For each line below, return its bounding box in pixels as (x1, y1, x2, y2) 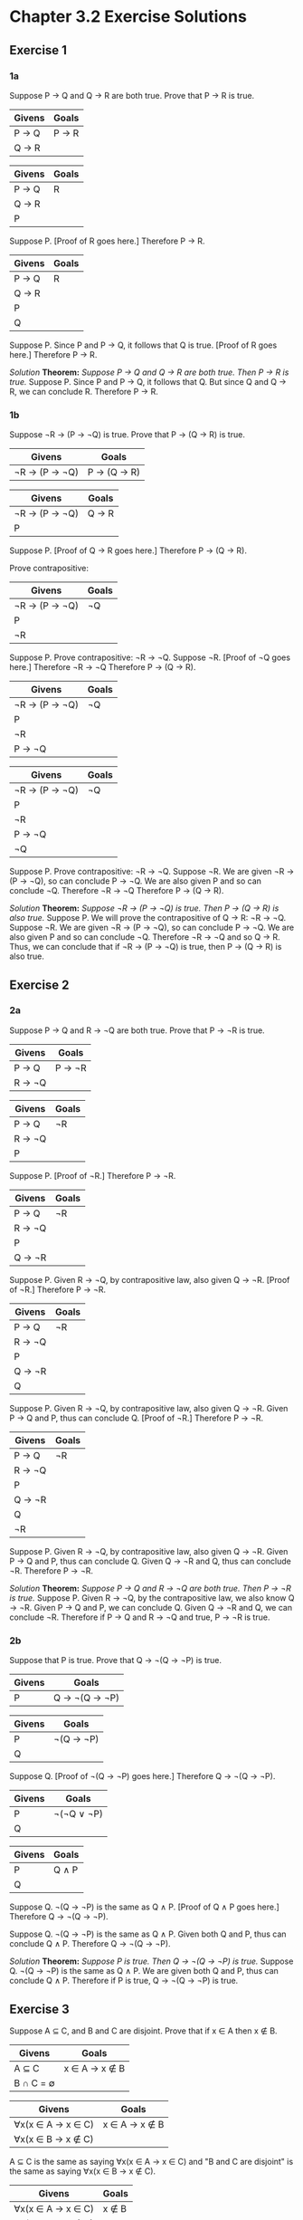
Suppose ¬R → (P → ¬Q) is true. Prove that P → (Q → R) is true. (9, 429, 246, 440)
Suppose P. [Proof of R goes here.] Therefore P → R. (9, 235, 205, 246)
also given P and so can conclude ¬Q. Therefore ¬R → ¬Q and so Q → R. (9, 932, 280, 943)
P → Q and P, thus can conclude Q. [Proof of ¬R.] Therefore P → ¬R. (9, 1412, 264, 1423)
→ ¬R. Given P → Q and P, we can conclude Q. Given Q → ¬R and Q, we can (9, 1602, 292, 1612)
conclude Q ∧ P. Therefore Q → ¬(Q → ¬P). (9, 1938, 171, 1949)
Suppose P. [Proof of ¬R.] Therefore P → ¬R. (9, 1170, 176, 1181)
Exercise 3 (9, 2001, 70, 2016)
